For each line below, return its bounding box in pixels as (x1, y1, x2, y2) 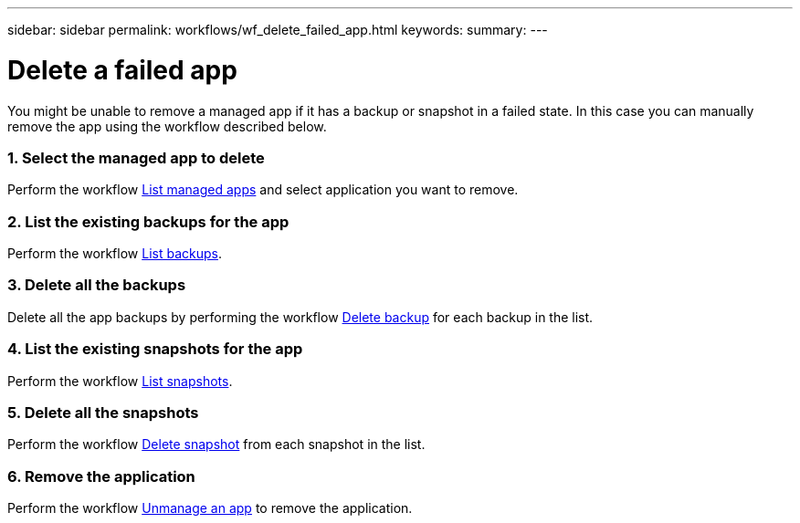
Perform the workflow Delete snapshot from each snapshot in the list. (7, 436, 426, 453)
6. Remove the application (7, 466, 195, 486)
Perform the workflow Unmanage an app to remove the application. (7, 500, 413, 516)
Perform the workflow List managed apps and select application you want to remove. (7, 182, 519, 198)
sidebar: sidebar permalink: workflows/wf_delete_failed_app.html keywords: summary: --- (7, 22, 548, 37)
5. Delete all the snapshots (7, 403, 199, 422)
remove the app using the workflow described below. (7, 118, 327, 134)
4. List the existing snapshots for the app (7, 340, 303, 359)
